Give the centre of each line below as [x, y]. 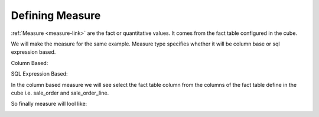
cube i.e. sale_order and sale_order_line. [60, 93]
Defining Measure [56, 15]
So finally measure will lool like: [49, 104]
